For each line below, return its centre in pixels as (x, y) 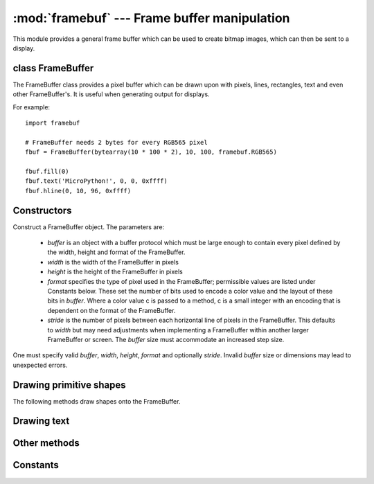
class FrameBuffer (53, 68)
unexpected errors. (40, 365)
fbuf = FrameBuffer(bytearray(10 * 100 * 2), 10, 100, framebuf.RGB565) (151, 152)
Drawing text (41, 421)
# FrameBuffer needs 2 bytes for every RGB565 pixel (116, 142)
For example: (32, 107)
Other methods (46, 443)
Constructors (42, 210)
